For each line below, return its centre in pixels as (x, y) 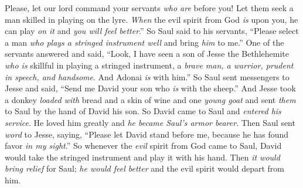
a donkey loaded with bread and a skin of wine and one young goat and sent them (150, 99)
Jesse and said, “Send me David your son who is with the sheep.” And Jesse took (150, 88)
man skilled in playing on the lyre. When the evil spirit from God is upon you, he (151, 19)
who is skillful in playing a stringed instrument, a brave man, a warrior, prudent (149, 65)
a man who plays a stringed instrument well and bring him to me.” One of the (144, 42)
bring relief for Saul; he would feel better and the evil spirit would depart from (144, 168)
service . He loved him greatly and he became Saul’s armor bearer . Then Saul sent (150, 122)
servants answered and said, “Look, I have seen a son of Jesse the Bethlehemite (147, 54)
